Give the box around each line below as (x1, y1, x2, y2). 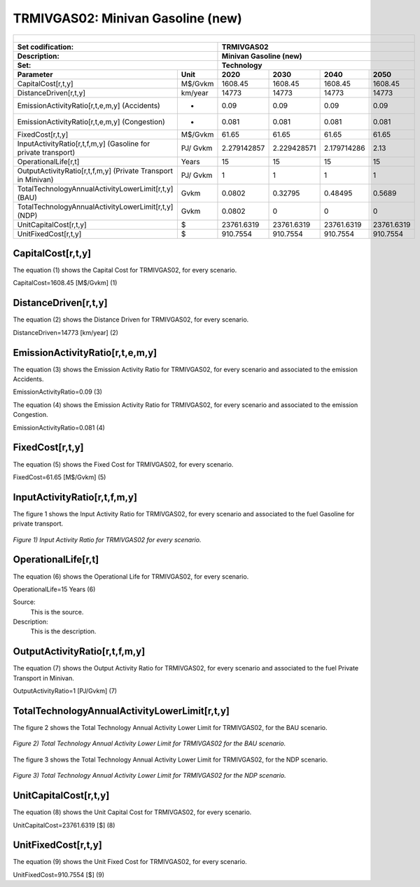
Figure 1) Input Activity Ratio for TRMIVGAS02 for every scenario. (13, 535, 202, 544)
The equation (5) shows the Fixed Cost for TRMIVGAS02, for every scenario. (13, 460, 234, 469)
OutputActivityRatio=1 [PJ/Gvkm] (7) (13, 687, 118, 695)
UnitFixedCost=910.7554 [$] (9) (13, 870, 105, 879)
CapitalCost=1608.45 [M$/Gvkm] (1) (13, 279, 118, 287)
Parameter (17, 69, 53, 79)
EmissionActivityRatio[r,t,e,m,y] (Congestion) (17, 116, 166, 126)
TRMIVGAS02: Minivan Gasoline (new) (13, 11, 242, 26)
